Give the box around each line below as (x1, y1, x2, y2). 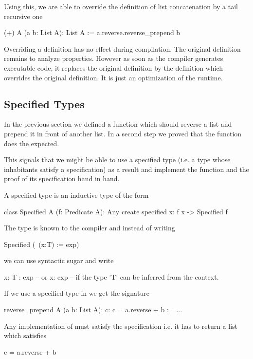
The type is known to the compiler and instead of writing (4, 223, 175, 233)
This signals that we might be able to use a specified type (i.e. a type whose (4, 154, 231, 165)
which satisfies (4, 330, 46, 340)
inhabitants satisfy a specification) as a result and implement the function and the (4, 164, 249, 174)
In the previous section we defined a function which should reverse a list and (4, 119, 232, 129)
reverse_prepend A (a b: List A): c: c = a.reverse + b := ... (4, 304, 182, 315)
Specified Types (4, 96, 85, 111)
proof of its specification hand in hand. (4, 173, 120, 184)
